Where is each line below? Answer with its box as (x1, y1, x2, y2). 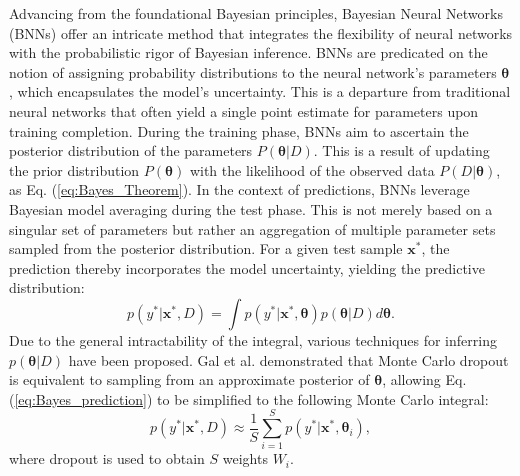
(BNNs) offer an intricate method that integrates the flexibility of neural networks (9, 22, 513, 43)
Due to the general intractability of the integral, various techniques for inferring (9, 329, 497, 350)
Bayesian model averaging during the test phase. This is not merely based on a (9, 198, 493, 219)
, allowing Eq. (382, 369, 467, 390)
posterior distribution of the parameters (9, 140, 253, 161)
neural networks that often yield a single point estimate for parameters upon (9, 100, 479, 121)
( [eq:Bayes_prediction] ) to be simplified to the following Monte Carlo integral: (9, 388, 489, 409)
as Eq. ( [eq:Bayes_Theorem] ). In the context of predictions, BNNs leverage (9, 179, 470, 200)
